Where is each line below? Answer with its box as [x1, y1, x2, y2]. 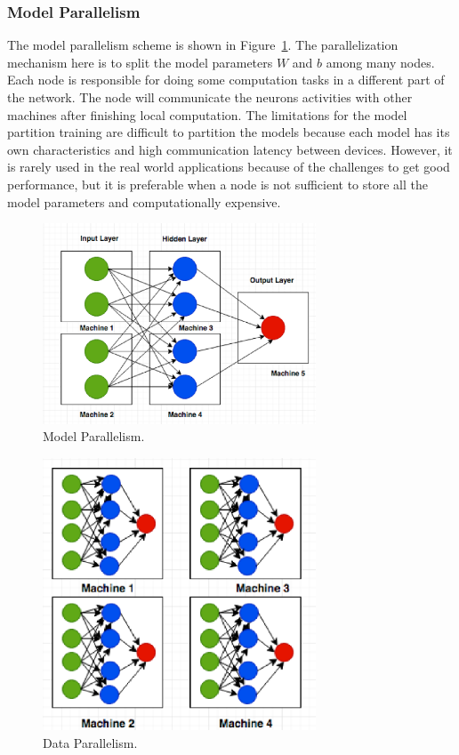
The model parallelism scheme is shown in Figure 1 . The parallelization [7, 36, 399, 54]
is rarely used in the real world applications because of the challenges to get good [7, 157, 450, 176]
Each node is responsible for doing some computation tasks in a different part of [7, 70, 445, 89]
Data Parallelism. [43, 733, 138, 751]
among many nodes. [326, 52, 435, 71]
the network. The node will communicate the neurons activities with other [7, 88, 413, 106]
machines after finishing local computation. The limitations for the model [7, 105, 407, 124]
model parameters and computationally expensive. [7, 192, 281, 211]
